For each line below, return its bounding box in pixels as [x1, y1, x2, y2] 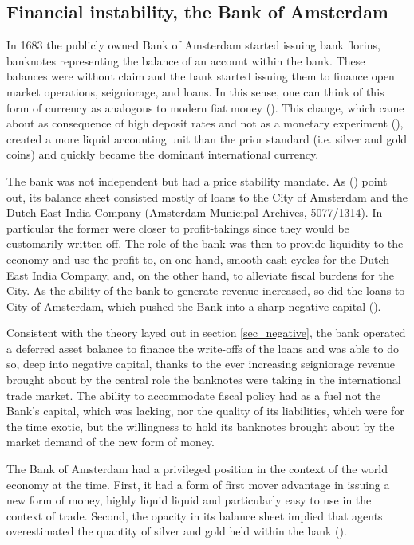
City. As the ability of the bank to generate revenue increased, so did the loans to [6, 282, 405, 299]
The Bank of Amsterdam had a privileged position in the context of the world [6, 461, 388, 477]
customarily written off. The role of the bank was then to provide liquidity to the [6, 235, 404, 252]
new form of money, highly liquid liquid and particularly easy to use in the [6, 492, 372, 508]
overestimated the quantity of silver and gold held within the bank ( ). [6, 523, 347, 539]
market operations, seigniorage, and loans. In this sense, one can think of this [6, 83, 384, 100]
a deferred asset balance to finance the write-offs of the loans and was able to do [6, 339, 400, 356]
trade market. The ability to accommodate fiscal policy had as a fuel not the [6, 386, 381, 403]
